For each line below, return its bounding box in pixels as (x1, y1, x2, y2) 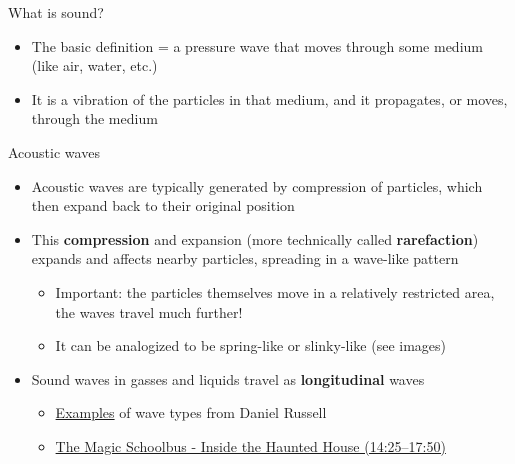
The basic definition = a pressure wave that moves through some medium (31, 35, 483, 56)
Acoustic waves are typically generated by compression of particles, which (31, 175, 483, 196)
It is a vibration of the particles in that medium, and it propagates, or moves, (31, 88, 508, 109)
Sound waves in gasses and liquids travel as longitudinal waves (31, 368, 425, 389)
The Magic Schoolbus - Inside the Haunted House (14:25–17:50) (55, 435, 446, 456)
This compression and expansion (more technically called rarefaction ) (31, 228, 479, 249)
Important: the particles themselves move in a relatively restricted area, (55, 281, 495, 302)
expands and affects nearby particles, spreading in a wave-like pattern (31, 248, 459, 269)
